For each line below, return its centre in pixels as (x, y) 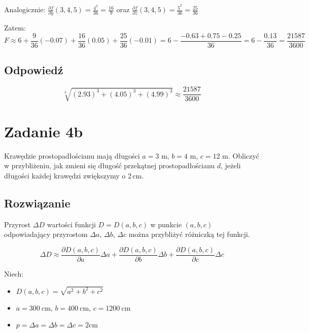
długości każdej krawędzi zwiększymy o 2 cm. (74, 175)
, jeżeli (231, 165)
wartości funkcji (71, 224)
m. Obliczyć (241, 155)
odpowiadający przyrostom (46, 234)
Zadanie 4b (44, 131)
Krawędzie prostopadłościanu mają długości (72, 155)
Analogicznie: (25, 9)
